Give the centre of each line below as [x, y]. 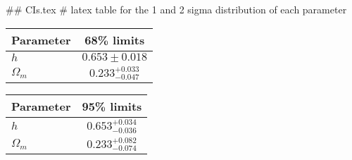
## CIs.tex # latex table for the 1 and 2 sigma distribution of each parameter [176, 9]
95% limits [112, 106]
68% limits [115, 39]
